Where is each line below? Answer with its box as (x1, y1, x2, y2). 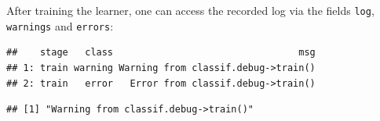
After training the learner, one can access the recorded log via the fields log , (6, 2, 375, 18)
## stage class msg (6, 47, 316, 59)
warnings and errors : (6, 17, 114, 34)
